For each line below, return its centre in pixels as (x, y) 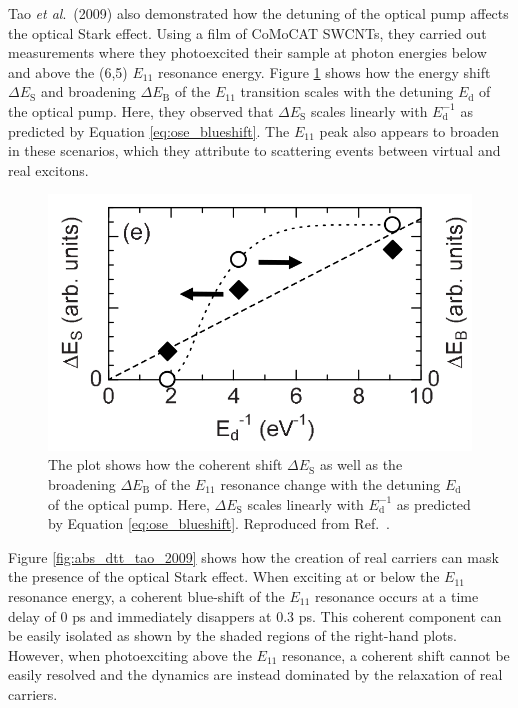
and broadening (88, 91)
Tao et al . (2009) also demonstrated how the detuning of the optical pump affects (258, 13)
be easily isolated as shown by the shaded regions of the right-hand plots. (233, 635)
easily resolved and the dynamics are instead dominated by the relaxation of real (255, 674)
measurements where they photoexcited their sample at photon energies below (247, 52)
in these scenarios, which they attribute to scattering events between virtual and (254, 150)
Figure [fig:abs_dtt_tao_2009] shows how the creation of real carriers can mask (253, 556)
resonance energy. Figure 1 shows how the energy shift (324, 71)
